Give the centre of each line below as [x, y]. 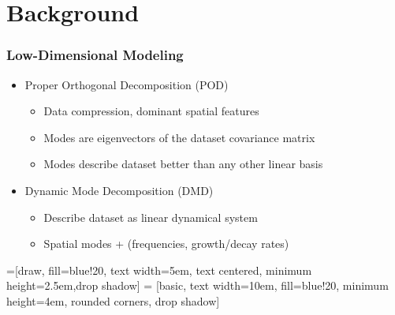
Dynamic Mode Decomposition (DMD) [119, 190]
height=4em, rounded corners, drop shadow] [113, 300]
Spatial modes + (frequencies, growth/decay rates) [166, 244]
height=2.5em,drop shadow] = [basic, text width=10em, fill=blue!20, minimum [197, 285]
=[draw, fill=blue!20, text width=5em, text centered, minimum [159, 270]
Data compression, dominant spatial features [151, 111]
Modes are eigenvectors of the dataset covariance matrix [179, 137]
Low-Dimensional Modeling [95, 55]
